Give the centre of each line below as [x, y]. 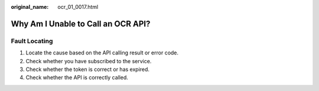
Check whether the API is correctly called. [77, 77]
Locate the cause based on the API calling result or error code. [102, 53]
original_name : [30, 7]
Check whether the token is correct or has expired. [88, 69]
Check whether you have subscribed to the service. [89, 61]
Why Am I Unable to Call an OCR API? [81, 24]
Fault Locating [32, 41]
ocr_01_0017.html [78, 7]
